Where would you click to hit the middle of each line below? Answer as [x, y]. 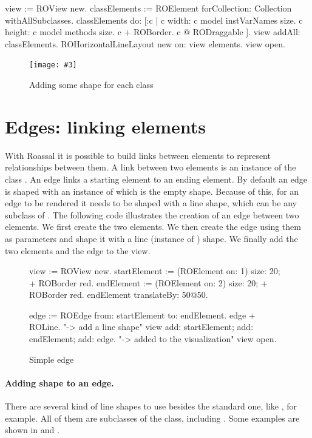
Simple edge [52, 359]
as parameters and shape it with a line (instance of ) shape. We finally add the [151, 238]
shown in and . [32, 430]
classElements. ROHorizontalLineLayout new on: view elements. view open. [145, 43]
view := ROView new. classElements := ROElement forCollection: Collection [148, 8]
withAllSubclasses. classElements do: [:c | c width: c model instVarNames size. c [154, 20]
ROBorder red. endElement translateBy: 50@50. [119, 295]
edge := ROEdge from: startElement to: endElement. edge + [142, 315]
